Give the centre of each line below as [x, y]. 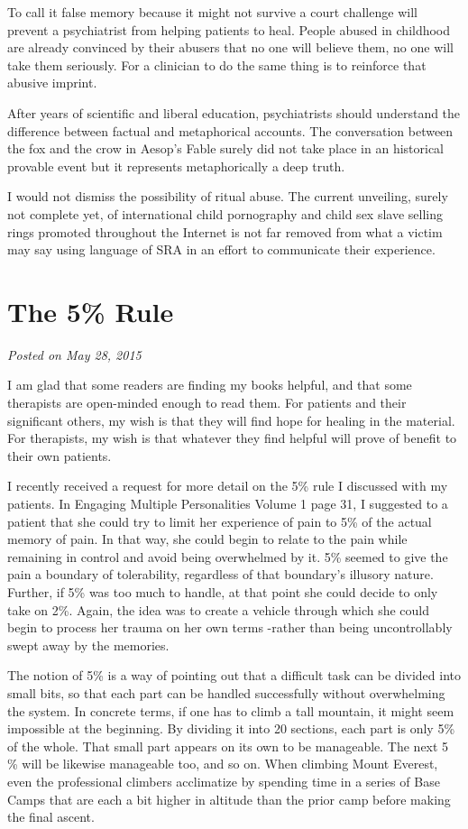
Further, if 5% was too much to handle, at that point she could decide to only [223, 591]
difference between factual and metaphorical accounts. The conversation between [230, 130]
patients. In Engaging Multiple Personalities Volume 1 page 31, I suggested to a [228, 503]
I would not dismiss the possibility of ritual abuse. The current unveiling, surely [228, 196]
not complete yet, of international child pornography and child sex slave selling [225, 213]
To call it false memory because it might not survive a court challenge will [212, 12]
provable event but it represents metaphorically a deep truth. [176, 166]
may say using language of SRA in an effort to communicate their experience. [221, 249]
